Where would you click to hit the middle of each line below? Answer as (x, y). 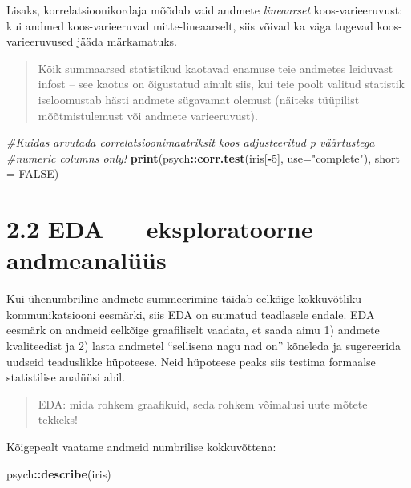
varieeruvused (40, 41)
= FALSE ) (33, 173)
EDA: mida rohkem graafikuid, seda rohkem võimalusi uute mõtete (203, 403)
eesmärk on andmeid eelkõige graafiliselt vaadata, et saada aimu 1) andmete (193, 330)
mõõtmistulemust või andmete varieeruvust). (148, 115)
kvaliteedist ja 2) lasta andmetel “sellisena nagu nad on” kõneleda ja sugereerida (203, 346)
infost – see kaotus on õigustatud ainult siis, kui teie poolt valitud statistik (221, 84)
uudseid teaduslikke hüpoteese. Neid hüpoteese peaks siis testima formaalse (191, 361)
